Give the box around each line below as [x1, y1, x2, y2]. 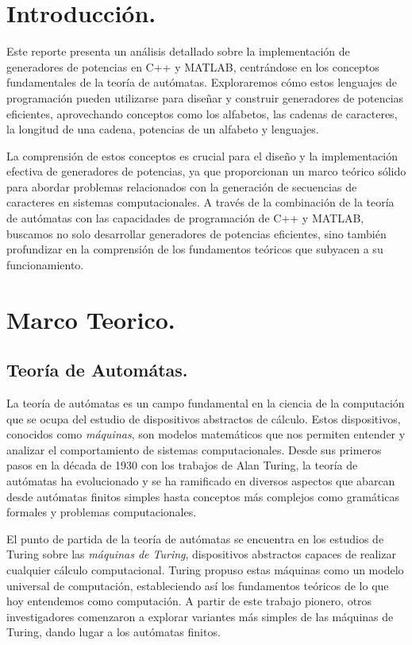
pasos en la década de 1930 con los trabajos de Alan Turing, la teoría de [6, 457, 358, 473]
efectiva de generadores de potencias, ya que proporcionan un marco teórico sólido [6, 163, 406, 180]
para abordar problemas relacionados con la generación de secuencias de [6, 178, 357, 195]
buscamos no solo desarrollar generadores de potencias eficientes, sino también [6, 225, 387, 241]
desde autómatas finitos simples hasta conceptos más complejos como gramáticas [6, 488, 399, 504]
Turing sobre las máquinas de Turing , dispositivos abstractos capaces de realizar [6, 546, 396, 562]
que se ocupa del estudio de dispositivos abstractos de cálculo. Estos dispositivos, [6, 410, 401, 427]
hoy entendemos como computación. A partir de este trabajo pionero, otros [6, 593, 372, 609]
